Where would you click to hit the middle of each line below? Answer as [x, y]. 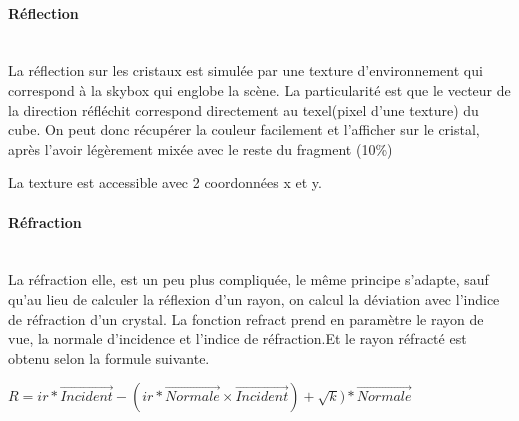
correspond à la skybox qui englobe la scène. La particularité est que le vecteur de [259, 89]
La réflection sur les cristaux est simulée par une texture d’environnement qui [245, 70]
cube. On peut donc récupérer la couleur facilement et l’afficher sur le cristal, [244, 129]
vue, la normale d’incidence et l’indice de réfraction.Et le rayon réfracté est [237, 338]
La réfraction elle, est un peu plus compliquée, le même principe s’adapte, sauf [248, 279]
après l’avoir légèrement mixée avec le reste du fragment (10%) [200, 148]
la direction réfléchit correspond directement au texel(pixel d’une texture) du [243, 109]
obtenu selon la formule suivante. [109, 357]
